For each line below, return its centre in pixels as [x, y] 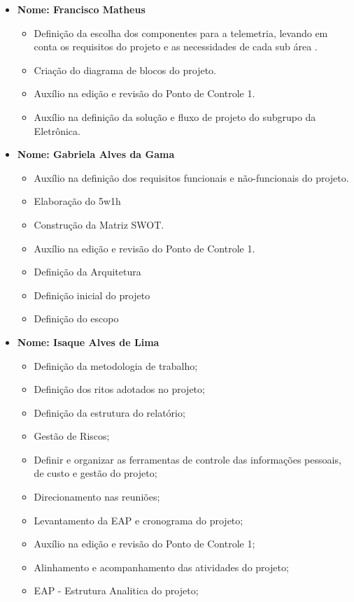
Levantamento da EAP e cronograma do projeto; [139, 520]
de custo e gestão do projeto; [95, 473]
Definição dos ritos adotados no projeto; [119, 389]
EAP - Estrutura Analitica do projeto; [116, 590]
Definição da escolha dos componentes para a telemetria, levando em [181, 33]
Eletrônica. [57, 130]
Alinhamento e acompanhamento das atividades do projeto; [161, 567]
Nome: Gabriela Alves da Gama [96, 154]
